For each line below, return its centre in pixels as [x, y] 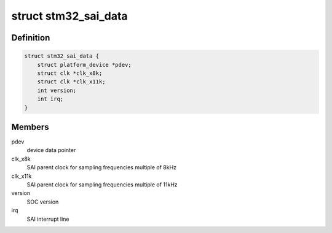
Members [30, 127]
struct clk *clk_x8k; [70, 73]
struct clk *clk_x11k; [71, 82]
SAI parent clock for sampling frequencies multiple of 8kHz [102, 167]
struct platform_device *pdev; [84, 65]
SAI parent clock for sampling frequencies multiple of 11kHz [102, 185]
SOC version [43, 202]
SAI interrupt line [48, 219]
